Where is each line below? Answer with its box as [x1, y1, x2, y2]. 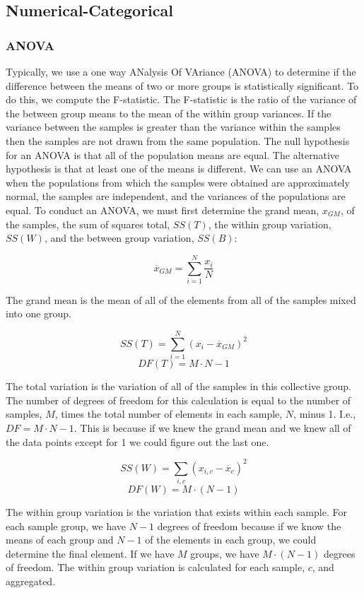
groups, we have [190, 546, 259, 560]
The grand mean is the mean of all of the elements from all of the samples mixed [6, 292, 356, 307]
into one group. [6, 306, 72, 321]
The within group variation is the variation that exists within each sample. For [6, 504, 347, 519]
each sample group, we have [6, 518, 127, 533]
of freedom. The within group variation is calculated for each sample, [6, 560, 305, 575]
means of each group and [6, 532, 114, 547]
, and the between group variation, [44, 230, 194, 245]
